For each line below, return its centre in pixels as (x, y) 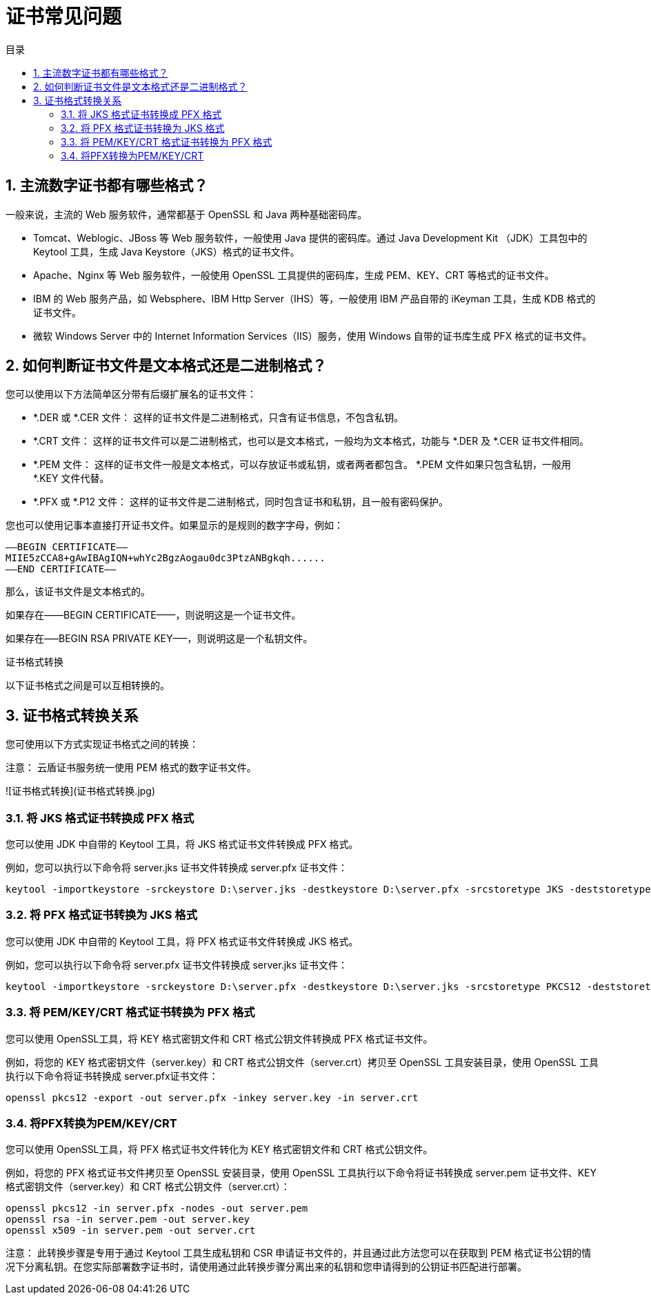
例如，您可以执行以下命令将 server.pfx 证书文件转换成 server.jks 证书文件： (177, 964)
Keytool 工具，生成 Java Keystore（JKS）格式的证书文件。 (167, 251)
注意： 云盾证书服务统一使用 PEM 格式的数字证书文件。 (131, 768)
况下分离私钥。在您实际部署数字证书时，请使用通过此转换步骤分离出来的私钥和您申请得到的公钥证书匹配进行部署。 (266, 1267)
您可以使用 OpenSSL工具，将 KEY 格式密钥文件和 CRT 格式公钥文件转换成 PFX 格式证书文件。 (219, 1038)
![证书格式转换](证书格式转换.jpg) (81, 791)
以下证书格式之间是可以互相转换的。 (88, 686)
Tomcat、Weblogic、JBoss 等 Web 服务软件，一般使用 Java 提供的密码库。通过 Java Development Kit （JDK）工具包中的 (310, 237)
